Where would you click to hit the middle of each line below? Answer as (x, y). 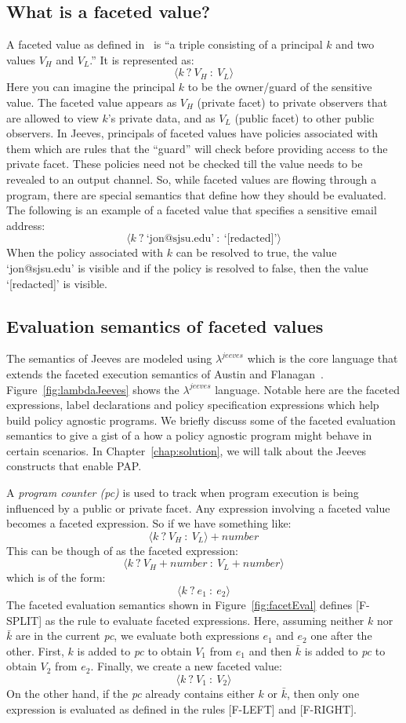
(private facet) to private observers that (292, 102)
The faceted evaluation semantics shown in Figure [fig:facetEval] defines (179, 605)
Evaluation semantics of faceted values (165, 325)
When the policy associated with (85, 252)
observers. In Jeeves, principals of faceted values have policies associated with (192, 133)
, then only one (323, 693)
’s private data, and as (161, 117)
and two (355, 44)
